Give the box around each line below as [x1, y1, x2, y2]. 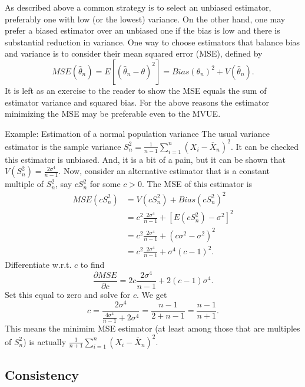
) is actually [23, 335, 67, 347]
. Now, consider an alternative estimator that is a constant [58, 165, 270, 177]
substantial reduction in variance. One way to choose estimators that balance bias [5, 35, 300, 48]
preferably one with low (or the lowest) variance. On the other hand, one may [5, 12, 286, 25]
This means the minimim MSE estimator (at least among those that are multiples [5, 322, 300, 334]
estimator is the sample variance [5, 140, 121, 152]
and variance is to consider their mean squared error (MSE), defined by [5, 47, 263, 60]
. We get [137, 288, 167, 300]
